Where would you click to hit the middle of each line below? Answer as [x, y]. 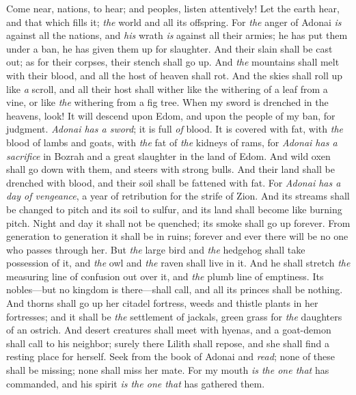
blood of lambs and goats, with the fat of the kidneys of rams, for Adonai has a [172, 142]
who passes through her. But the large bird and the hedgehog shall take [156, 249]
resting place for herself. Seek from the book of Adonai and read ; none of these [171, 356]
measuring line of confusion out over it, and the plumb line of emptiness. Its [165, 276]
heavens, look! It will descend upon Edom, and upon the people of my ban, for [171, 115]
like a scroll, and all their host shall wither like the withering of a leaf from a [167, 88]
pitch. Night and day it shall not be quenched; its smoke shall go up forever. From [178, 222]
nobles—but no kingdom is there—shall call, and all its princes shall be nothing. [175, 289]
